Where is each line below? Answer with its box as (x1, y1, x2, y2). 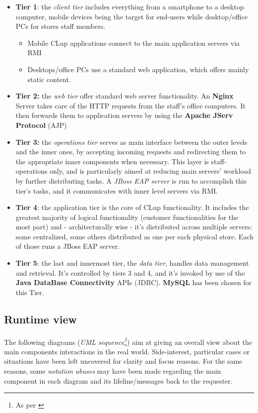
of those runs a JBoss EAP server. (15, 241, 120, 251)
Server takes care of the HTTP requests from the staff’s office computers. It (15, 100, 246, 110)
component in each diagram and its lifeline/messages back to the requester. (4, 375, 233, 386)
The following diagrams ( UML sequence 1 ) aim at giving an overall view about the (4, 335, 252, 347)
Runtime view (4, 311, 77, 326)
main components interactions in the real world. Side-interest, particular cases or (4, 346, 250, 356)
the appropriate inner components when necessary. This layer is (15, 156, 209, 166)
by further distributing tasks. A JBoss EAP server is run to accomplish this (15, 175, 247, 186)
